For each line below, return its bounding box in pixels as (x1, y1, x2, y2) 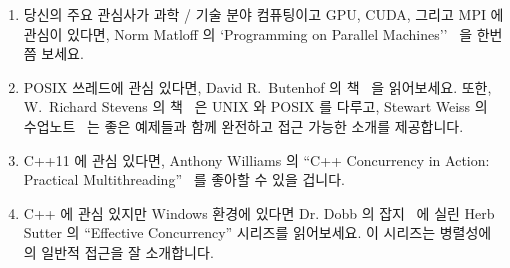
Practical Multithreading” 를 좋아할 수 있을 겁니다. (23, 169, 346, 190)
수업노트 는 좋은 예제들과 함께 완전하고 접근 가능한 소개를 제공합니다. (23, 115, 464, 136)
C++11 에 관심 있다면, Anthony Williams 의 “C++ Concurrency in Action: (23, 149, 490, 170)
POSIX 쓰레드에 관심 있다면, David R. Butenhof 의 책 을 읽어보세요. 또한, (23, 76, 492, 97)
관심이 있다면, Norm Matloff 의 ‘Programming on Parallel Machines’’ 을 (23, 23, 473, 44)
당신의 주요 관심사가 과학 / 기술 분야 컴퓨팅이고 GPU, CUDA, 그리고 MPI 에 (23, 4, 504, 24)
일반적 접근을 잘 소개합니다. (41, 241, 214, 262)
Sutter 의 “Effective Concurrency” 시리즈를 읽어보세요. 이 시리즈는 (23, 222, 436, 243)
